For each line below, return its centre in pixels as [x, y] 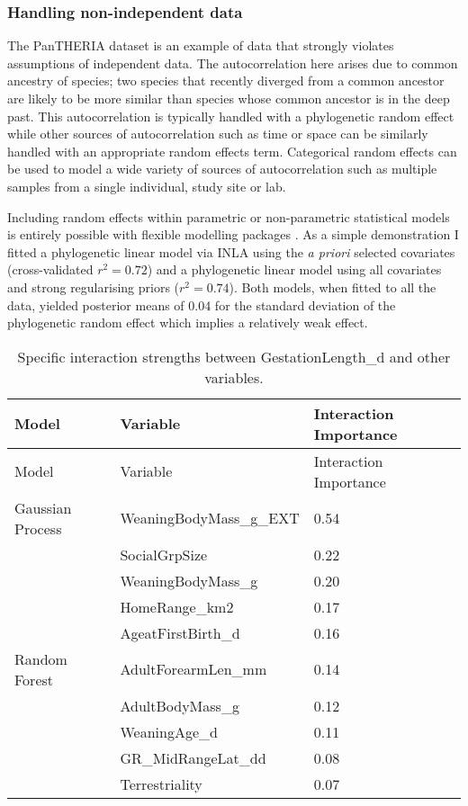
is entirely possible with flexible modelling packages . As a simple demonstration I [233, 234]
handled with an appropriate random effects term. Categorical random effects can [232, 151]
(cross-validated [50, 269]
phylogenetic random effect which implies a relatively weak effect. [188, 322]
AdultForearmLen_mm [193, 669]
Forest [34, 679]
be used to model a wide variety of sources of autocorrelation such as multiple [222, 169]
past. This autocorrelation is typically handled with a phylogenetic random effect [231, 116]
